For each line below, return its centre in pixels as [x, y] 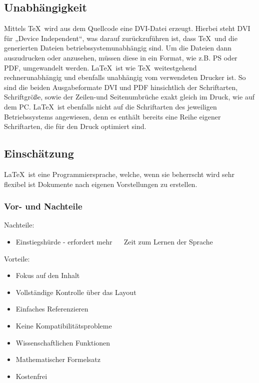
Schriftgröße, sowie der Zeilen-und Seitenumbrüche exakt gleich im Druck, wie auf [129, 97]
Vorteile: [17, 258]
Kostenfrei [31, 376]
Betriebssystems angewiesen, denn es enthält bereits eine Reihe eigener [112, 116]
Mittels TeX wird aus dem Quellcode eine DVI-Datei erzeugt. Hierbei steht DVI [127, 28]
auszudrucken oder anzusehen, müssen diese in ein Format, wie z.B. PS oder [121, 57]
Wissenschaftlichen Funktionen [63, 342]
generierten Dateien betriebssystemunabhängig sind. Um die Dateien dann [118, 48]
